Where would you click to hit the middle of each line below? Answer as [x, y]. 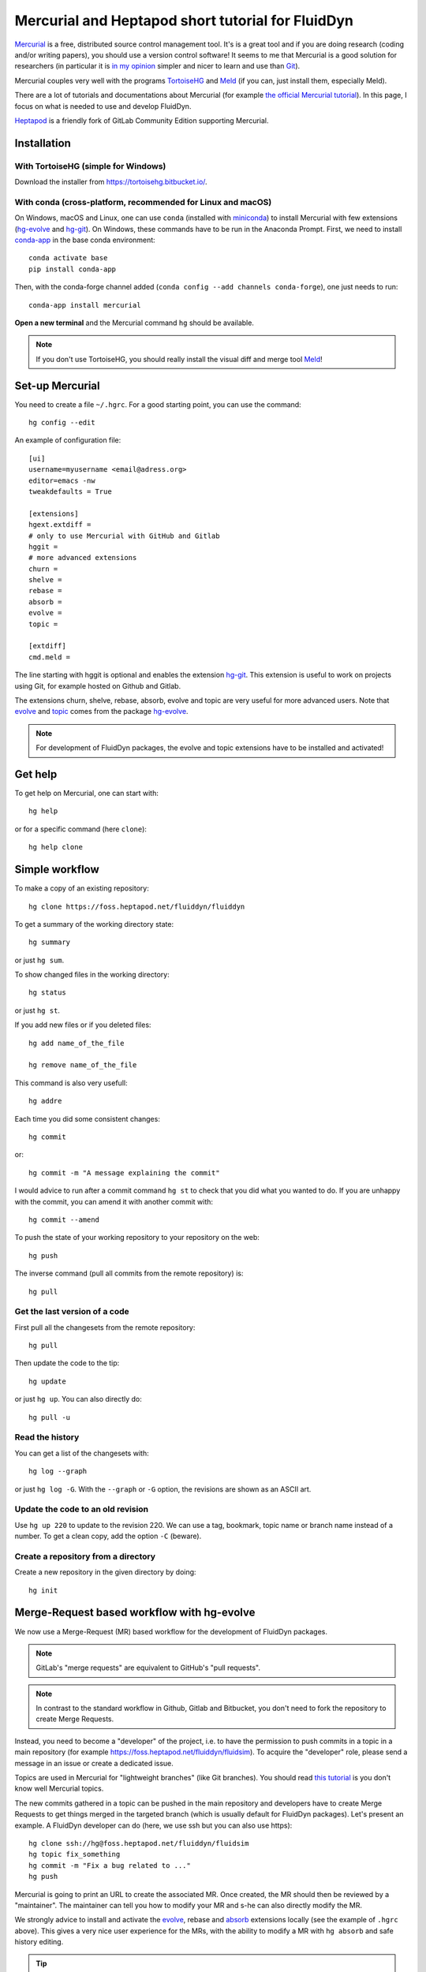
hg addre [45, 1101]
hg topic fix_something [75, 1854]
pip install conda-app [73, 269]
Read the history [47, 1437]
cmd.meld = [50, 657]
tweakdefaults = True [70, 491]
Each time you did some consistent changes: [88, 1119]
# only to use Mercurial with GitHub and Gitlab [124, 536]
